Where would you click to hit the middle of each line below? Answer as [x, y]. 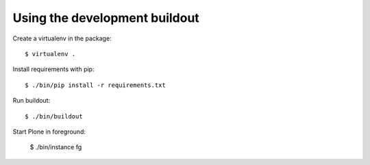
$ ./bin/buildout [54, 116]
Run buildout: [32, 101]
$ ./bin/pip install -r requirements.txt [95, 85]
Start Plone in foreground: [49, 131]
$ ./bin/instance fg [56, 147]
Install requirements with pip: [53, 69]
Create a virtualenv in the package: [62, 38]
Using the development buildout [106, 18]
